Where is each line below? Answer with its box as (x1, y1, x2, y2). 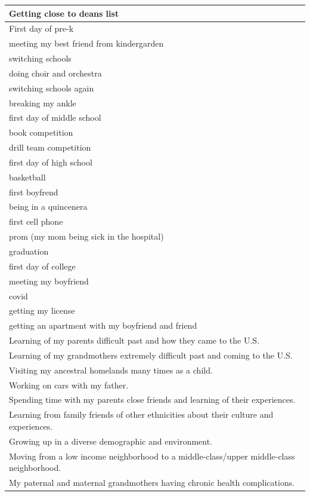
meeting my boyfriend (9, 274, 89, 287)
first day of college (9, 259, 76, 272)
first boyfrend (9, 185, 58, 198)
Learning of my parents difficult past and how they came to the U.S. (9, 334, 260, 347)
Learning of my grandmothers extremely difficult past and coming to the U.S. (9, 348, 293, 361)
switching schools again (9, 81, 94, 94)
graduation (9, 245, 49, 257)
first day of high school (9, 155, 92, 168)
